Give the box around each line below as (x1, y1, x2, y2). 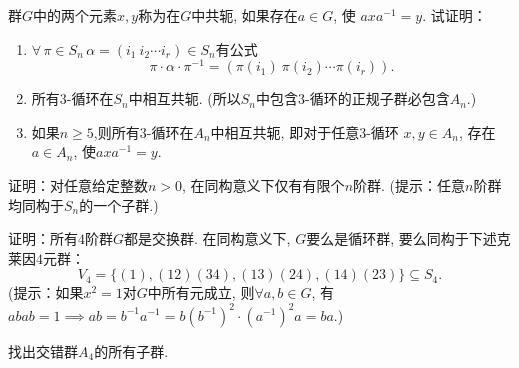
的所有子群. (94, 340, 169, 361)
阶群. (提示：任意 (353, 175, 466, 196)
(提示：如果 (8, 282, 84, 303)
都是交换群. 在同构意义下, (124, 228, 291, 249)
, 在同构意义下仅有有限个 (182, 175, 345, 196)
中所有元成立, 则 (147, 282, 255, 303)
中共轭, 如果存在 (191, 5, 298, 25)
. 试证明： (422, 5, 487, 25)
